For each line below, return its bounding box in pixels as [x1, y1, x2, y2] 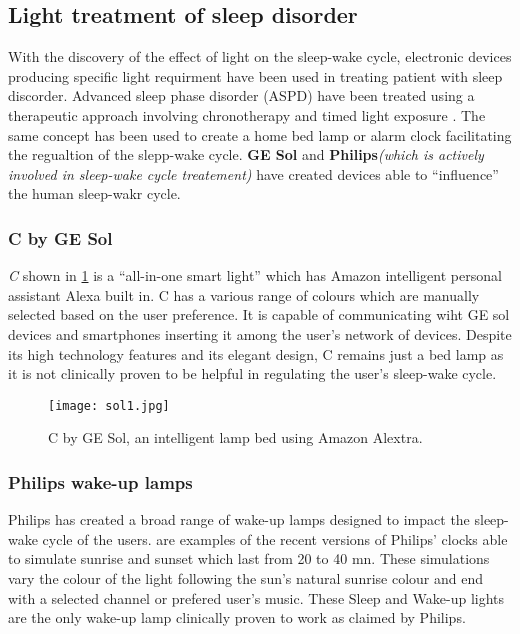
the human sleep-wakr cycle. [8, 183, 181, 204]
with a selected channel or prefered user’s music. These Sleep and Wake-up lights [8, 587, 505, 608]
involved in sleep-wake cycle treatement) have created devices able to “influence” [8, 163, 499, 184]
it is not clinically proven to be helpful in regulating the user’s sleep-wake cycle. [8, 363, 497, 384]
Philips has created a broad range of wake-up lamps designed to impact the [8, 509, 470, 530]
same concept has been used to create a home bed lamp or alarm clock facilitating [8, 124, 512, 145]
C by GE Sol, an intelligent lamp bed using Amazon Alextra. [48, 427, 423, 448]
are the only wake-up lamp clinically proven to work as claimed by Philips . [8, 607, 466, 628]
